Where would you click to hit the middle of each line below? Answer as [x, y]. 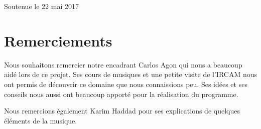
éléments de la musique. [41, 120]
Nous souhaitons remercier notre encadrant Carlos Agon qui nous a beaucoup [123, 64]
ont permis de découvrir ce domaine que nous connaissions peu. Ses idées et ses [126, 84]
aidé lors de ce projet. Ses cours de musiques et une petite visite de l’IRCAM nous [131, 74]
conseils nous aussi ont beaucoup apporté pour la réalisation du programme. [121, 94]
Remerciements [58, 40]
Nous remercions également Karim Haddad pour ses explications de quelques [122, 111]
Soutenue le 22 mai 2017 [41, 6]
